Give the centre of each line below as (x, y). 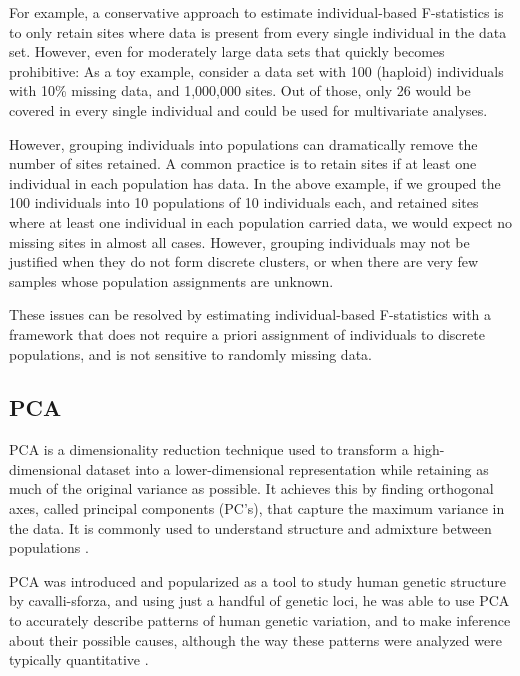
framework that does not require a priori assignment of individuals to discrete (247, 333)
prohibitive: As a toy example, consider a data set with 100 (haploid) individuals (256, 70)
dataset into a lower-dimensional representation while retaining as (287, 468)
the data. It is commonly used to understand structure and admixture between (250, 527)
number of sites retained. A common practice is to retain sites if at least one (243, 163)
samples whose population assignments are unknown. (171, 280)
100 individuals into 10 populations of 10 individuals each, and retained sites (244, 202)
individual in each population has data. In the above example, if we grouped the (255, 182)
